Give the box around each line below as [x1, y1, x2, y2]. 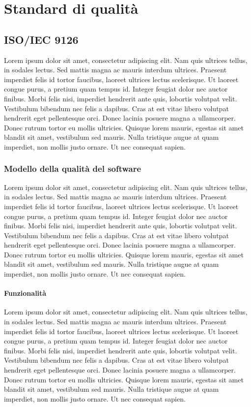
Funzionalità [4, 288, 47, 298]
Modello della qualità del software [4, 162, 141, 175]
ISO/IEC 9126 [4, 31, 79, 47]
